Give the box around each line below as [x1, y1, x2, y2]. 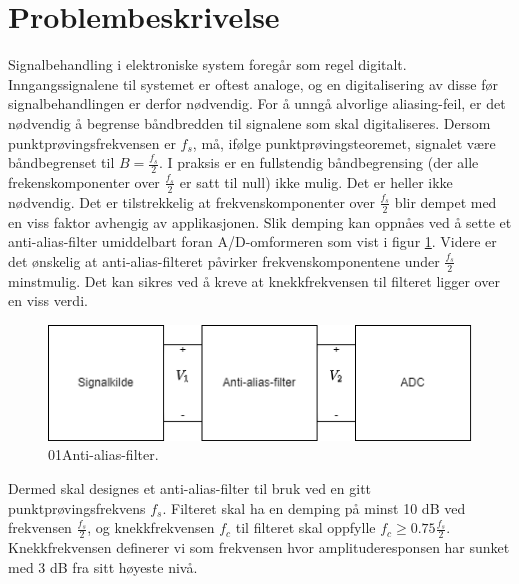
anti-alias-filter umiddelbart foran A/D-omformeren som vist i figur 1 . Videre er [8, 231, 497, 252]
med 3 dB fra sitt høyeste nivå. [8, 556, 198, 577]
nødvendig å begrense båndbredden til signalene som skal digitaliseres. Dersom [8, 112, 491, 133]
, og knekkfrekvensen [87, 517, 215, 538]
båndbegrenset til [8, 152, 115, 173]
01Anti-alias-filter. [48, 444, 159, 465]
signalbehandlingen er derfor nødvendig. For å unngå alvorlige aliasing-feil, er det [8, 93, 506, 114]
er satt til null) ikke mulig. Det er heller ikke [179, 171, 453, 192]
